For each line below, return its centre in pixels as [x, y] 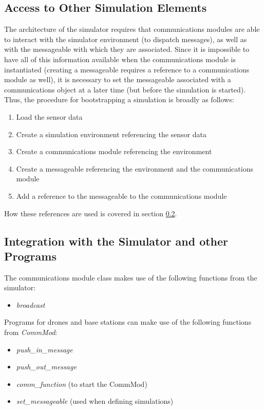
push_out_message [46, 367]
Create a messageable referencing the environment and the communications [135, 168]
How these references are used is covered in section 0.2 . [91, 213]
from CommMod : [31, 332]
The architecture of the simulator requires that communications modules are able [132, 29]
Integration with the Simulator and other [116, 241]
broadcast [31, 304]
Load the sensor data [49, 116]
